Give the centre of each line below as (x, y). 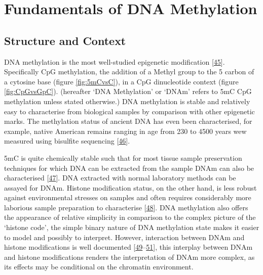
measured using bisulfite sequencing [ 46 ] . (67, 141)
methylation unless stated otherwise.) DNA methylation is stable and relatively (127, 101)
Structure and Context (65, 40)
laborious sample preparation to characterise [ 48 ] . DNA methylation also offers (126, 207)
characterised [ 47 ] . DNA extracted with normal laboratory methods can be (120, 178)
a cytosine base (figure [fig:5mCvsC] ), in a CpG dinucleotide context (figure (121, 81)
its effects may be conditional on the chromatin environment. (99, 267)
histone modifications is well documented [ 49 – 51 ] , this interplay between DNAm (128, 247)
